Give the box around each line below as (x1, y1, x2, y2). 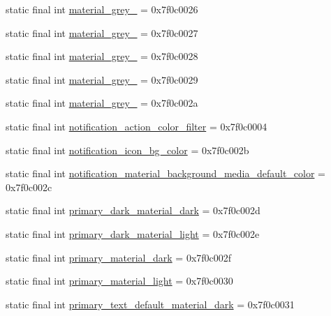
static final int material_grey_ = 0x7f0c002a (6, 96, 198, 110)
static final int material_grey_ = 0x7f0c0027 (6, 25, 198, 40)
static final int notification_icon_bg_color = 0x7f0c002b (6, 142, 249, 157)
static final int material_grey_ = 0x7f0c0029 (6, 72, 198, 86)
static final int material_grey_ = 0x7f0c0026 (6, 2, 198, 16)
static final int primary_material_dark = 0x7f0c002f (6, 250, 232, 264)
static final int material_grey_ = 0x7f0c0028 (6, 49, 198, 63)
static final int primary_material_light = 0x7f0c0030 (6, 273, 233, 288)
